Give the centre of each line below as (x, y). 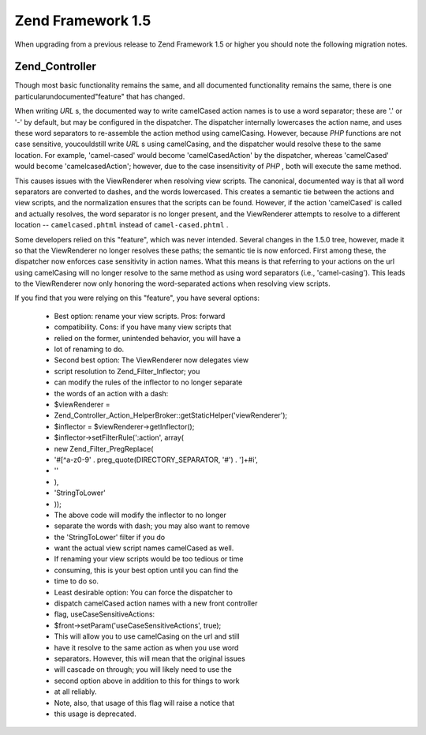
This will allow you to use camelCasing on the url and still (147, 636)
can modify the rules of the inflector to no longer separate (148, 382)
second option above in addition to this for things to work (147, 681)
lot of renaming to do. (89, 349)
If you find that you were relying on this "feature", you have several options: (137, 298)
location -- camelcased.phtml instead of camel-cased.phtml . (121, 225)
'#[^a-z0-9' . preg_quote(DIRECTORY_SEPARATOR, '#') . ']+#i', (156, 459)
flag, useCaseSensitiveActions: (105, 614)
